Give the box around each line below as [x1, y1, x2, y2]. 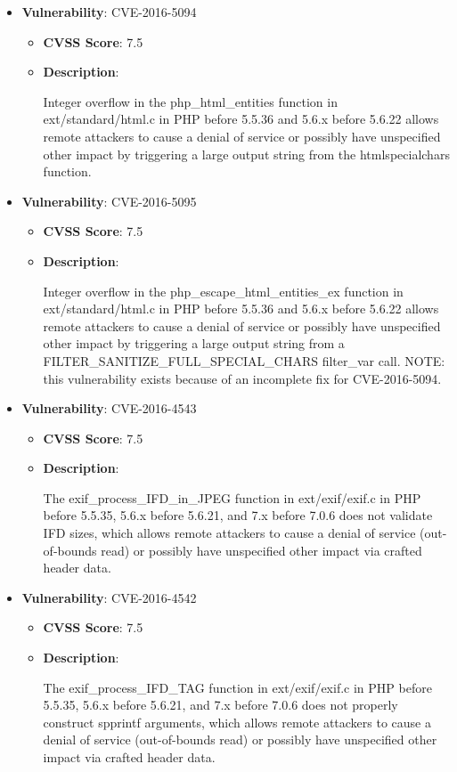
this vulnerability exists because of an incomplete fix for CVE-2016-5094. [43, 369, 442, 387]
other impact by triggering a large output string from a [43, 334, 345, 353]
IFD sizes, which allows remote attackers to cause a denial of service [43, 524, 416, 542]
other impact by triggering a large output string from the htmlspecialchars [43, 144, 450, 163]
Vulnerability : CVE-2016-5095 [21, 191, 197, 210]
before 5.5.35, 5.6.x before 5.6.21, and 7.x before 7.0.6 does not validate [43, 506, 433, 524]
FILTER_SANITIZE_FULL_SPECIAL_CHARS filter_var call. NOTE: [43, 351, 445, 370]
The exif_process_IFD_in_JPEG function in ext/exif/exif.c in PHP [43, 488, 421, 507]
